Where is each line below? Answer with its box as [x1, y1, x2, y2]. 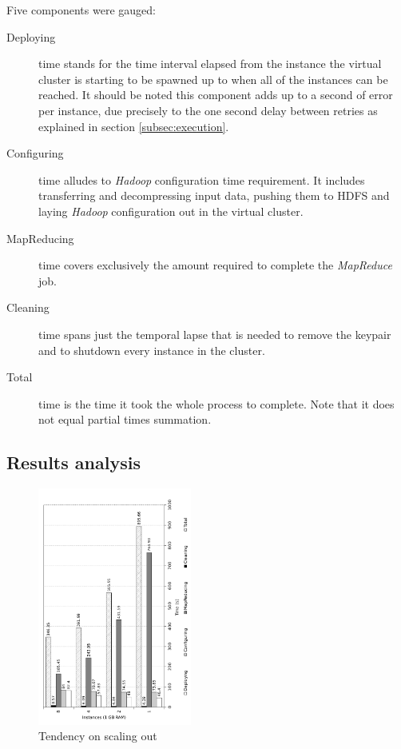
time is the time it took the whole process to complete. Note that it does [38, 395, 395, 412]
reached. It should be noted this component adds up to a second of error [38, 86, 393, 103]
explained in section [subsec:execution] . [38, 118, 229, 134]
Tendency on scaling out [38, 727, 157, 744]
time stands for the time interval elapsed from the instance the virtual [38, 55, 382, 72]
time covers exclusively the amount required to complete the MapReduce [38, 257, 392, 273]
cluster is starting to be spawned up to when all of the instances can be [38, 70, 388, 87]
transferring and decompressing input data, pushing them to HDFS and [38, 187, 390, 204]
